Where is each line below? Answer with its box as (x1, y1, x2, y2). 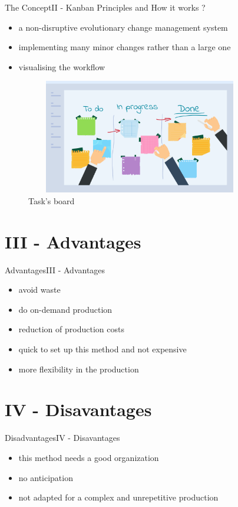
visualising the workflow (18, 60, 105, 73)
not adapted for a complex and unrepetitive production (18, 491, 219, 503)
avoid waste (18, 283, 61, 296)
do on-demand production (18, 303, 113, 315)
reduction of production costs (18, 323, 124, 335)
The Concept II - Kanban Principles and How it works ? (5, 1, 206, 13)
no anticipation (18, 471, 73, 483)
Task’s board (28, 194, 75, 207)
